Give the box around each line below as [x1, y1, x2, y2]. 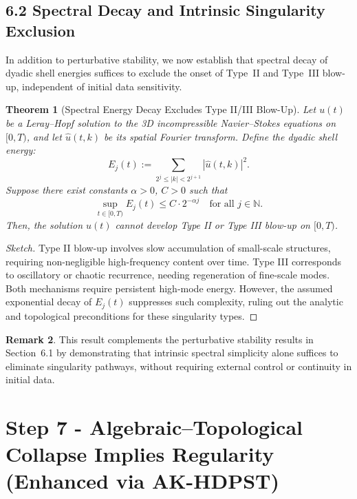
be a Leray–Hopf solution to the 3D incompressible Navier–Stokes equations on [6, 115, 336, 130]
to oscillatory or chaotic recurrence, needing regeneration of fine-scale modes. [6, 267, 330, 282]
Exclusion [6, 19, 76, 41]
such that [188, 183, 228, 197]
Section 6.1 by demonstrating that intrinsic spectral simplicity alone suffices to [6, 345, 338, 360]
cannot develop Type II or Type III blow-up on [115, 217, 310, 232]
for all [209, 199, 235, 210]
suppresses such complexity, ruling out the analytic [129, 294, 343, 309]
